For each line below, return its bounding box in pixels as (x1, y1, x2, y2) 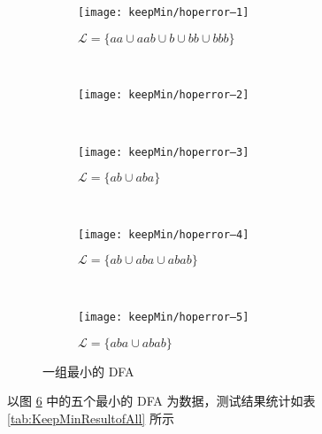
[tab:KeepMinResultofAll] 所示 (7, 408, 174, 427)
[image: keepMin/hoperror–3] (78, 145, 249, 159)
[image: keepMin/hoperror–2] (78, 89, 249, 102)
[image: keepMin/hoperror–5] (78, 311, 249, 323)
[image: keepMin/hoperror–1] (78, 6, 249, 19)
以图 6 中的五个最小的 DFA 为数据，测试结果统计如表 (7, 391, 316, 410)
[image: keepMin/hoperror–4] (78, 228, 249, 241)
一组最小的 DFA (42, 361, 134, 380)
